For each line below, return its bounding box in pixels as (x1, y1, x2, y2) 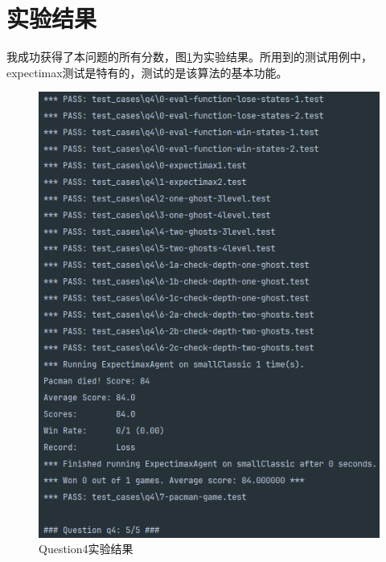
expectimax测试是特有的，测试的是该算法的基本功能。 (6, 64, 288, 80)
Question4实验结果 (39, 540, 133, 557)
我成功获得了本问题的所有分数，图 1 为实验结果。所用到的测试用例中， (6, 48, 372, 65)
